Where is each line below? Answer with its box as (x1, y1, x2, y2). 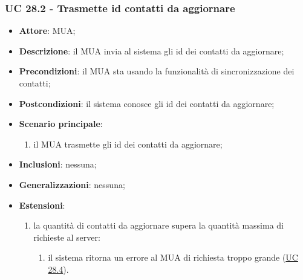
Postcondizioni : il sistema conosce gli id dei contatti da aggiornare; (19, 97, 275, 109)
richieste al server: (33, 230, 100, 243)
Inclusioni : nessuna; (19, 158, 97, 171)
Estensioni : (19, 198, 65, 211)
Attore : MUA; (19, 24, 76, 37)
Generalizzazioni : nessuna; (19, 178, 125, 190)
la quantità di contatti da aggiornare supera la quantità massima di (33, 219, 284, 232)
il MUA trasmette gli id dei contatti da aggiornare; (33, 137, 223, 150)
